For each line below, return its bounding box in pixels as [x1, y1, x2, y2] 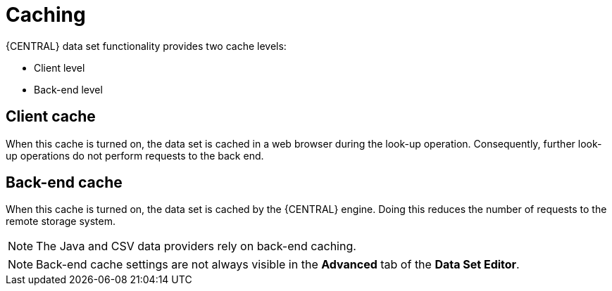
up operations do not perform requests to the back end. [6, 149, 264, 162]
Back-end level [34, 83, 103, 96]
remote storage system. [6, 215, 115, 228]
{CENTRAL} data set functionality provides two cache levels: [6, 39, 287, 52]
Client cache [6, 108, 96, 126]
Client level [34, 61, 85, 74]
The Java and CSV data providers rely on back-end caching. [36, 239, 356, 254]
